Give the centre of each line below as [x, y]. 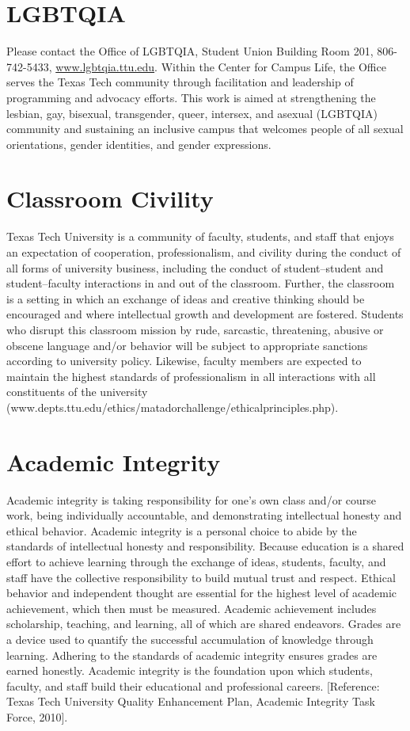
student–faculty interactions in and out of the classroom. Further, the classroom [201, 283]
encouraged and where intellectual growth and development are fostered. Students [205, 314]
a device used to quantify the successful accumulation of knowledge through [190, 639]
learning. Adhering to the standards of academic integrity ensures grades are [192, 655]
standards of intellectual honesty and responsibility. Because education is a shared [205, 546]
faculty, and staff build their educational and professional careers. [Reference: [193, 685]
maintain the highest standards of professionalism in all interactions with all [191, 376]
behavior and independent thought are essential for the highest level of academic [202, 593]
